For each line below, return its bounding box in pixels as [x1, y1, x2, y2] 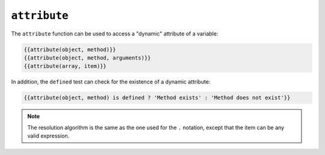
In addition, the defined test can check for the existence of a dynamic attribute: [11, 78, 211, 85]
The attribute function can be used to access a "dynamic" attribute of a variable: [11, 30, 218, 37]
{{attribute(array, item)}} [23, 63, 107, 70]
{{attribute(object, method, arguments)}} [23, 54, 151, 61]
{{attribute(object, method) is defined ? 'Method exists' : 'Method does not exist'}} [23, 94, 291, 102]
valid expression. [27, 132, 70, 139]
